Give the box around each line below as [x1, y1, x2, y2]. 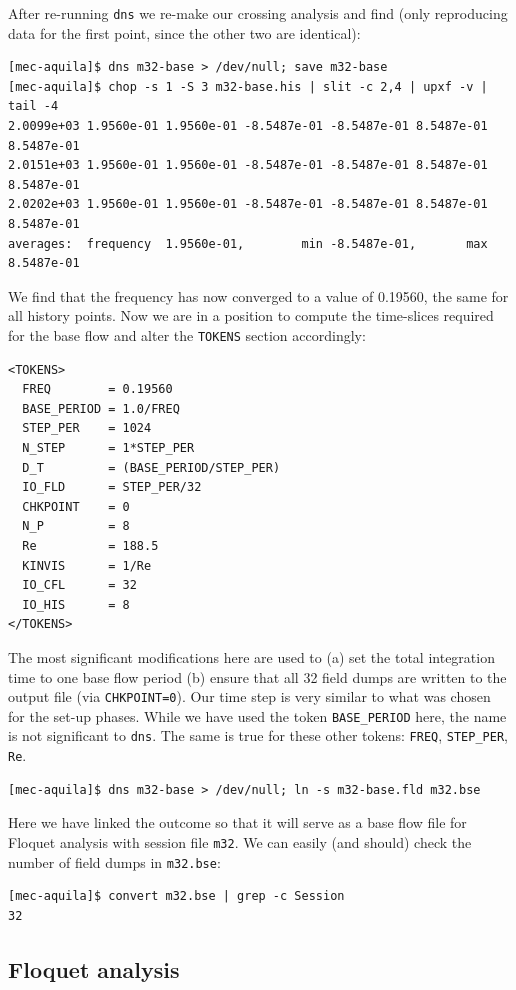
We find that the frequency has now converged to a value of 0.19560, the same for [8, 285, 509, 306]
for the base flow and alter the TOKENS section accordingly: [8, 324, 366, 345]
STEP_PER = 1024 [22, 421, 152, 436]
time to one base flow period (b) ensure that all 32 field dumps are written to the [8, 666, 507, 687]
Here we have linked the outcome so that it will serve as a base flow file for [8, 812, 467, 833]
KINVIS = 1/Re [22, 558, 152, 573]
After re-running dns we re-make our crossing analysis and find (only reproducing [8, 3, 508, 23]
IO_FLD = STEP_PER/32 [22, 480, 202, 495]
